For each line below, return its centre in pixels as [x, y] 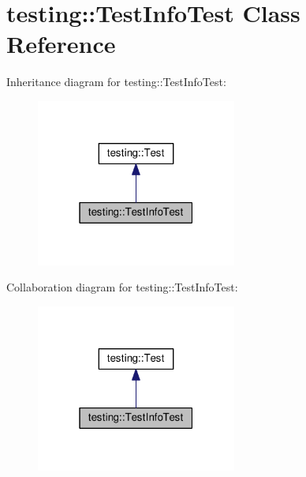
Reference [61, 44]
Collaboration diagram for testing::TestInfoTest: [122, 287]
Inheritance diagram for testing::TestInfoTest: [116, 82]
